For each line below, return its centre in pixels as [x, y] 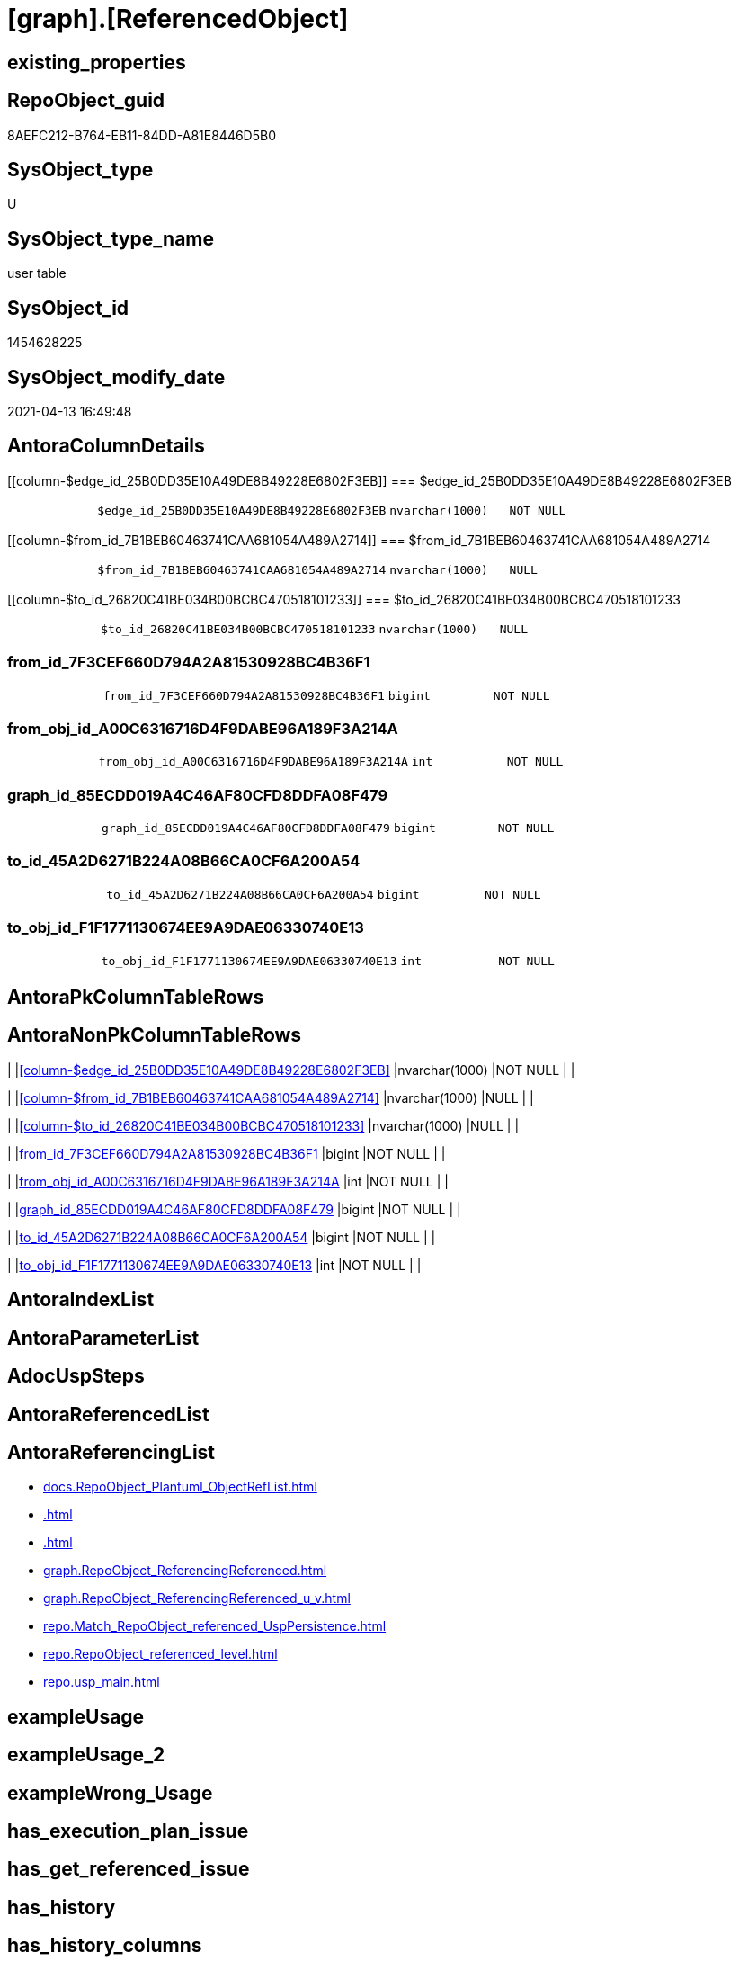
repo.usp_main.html [102, 1682]
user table [37, 273]
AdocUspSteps [76, 1376]
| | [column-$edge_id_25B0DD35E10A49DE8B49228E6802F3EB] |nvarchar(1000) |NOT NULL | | [291, 1070]
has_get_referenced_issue [129, 1869]
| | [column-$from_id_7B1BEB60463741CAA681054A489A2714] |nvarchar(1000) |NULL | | [271, 1097]
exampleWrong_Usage [110, 1793]
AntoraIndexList [81, 1300]
